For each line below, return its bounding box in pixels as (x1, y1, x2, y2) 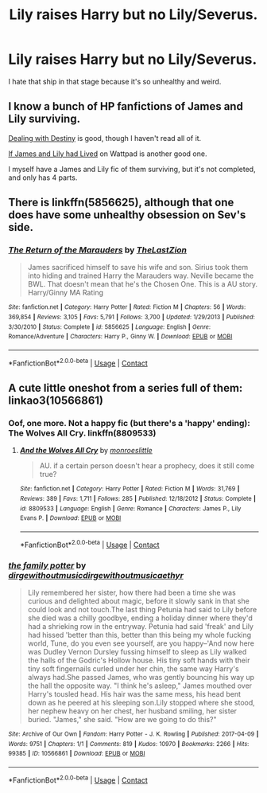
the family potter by (8, 560, 87, 571)
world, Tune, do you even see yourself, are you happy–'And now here (27, 639, 255, 648)
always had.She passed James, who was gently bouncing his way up (27, 672, 255, 682)
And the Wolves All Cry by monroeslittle (19, 446, 153, 455)
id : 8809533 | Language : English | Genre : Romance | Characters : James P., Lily (19, 504, 242, 513)
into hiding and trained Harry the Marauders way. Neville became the (27, 271, 254, 280)
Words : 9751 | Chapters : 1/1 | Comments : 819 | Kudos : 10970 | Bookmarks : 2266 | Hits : (8, 740, 250, 748)
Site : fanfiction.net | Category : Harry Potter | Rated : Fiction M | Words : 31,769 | (19, 485, 240, 493)
